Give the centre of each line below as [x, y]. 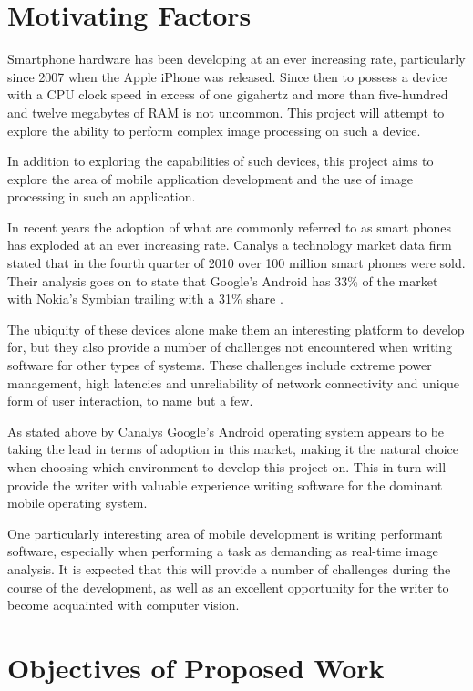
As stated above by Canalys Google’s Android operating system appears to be [226, 431]
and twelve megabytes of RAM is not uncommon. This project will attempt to [226, 112]
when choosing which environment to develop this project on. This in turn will [227, 467]
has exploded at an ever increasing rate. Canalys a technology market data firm [230, 245]
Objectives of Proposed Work [196, 667]
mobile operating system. [77, 503]
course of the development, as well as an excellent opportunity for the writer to [228, 587]
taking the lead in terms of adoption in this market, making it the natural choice [233, 449]
